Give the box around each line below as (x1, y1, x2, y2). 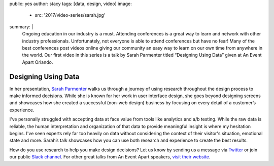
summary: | (9, 23, 33, 30)
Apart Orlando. (22, 59, 53, 65)
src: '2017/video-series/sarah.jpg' (35, 12, 106, 18)
